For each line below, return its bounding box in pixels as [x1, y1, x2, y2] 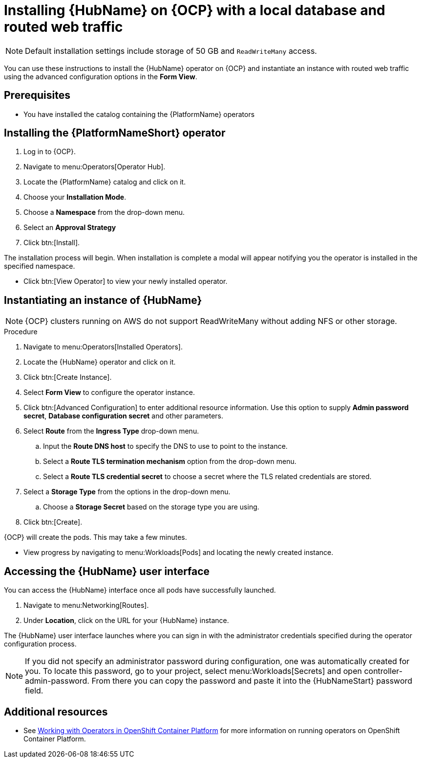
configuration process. [4, 640, 77, 648]
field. [25, 686, 43, 696]
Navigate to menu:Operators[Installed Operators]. [23, 343, 183, 351]
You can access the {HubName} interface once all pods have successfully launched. [4, 586, 276, 595]
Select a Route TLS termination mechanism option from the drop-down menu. [43, 457, 296, 466]
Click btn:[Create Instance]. [23, 373, 112, 382]
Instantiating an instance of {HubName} [4, 294, 202, 306]
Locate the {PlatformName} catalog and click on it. [23, 178, 186, 186]
